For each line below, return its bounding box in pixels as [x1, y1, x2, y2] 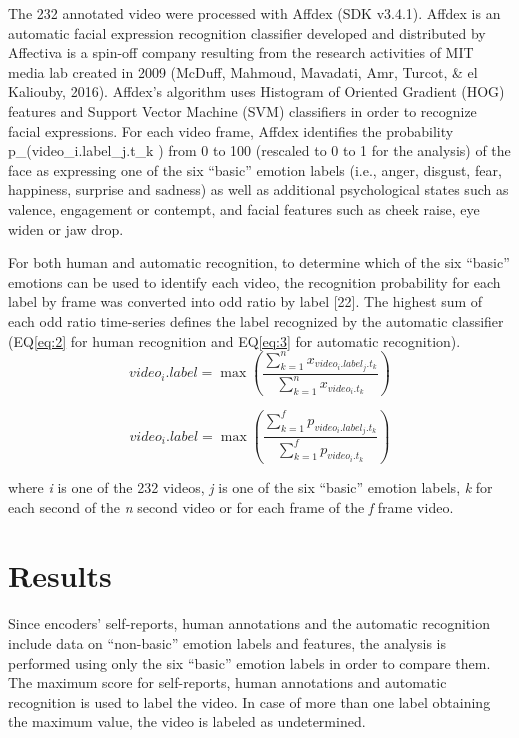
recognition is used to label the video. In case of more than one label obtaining [8, 691, 491, 712]
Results [8, 555, 112, 596]
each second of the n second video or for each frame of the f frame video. [8, 496, 454, 517]
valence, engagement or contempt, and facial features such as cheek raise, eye [8, 198, 480, 219]
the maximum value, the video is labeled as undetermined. [8, 711, 366, 732]
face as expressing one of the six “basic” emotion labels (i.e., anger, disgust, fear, [8, 159, 502, 180]
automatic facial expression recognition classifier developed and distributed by [8, 22, 486, 43]
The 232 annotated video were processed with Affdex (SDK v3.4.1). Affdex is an [8, 3, 501, 23]
